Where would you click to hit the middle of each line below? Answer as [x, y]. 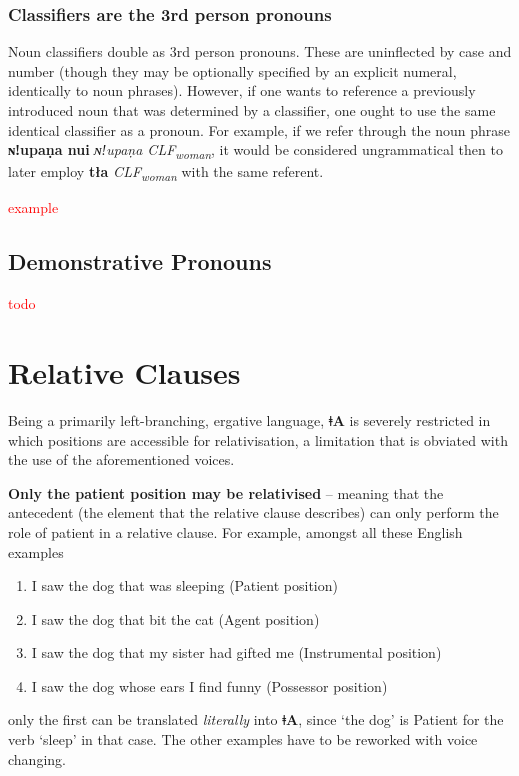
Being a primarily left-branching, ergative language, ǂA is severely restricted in [249, 419]
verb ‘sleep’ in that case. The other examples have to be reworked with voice [243, 739]
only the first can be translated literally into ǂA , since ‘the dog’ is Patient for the [256, 719]
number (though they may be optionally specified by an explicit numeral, [232, 70]
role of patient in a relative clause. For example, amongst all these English [235, 531]
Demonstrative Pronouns [140, 261]
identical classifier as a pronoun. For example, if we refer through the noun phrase [259, 129]
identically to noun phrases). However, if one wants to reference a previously [242, 90]
